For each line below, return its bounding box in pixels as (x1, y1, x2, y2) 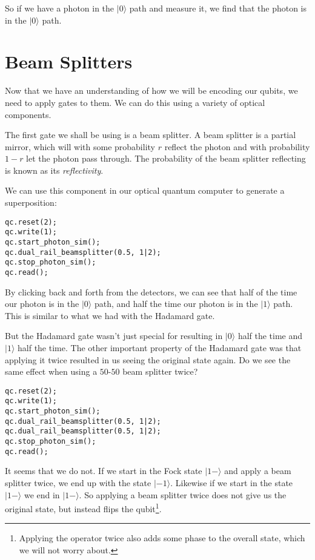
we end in (24, 488, 60, 501)
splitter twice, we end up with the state (5, 476, 151, 489)
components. (5, 108, 51, 120)
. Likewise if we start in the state (170, 476, 293, 489)
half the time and (237, 329, 303, 342)
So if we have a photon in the (5, 2, 114, 14)
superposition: (5, 196, 57, 209)
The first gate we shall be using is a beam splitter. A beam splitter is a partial (5, 128, 296, 141)
